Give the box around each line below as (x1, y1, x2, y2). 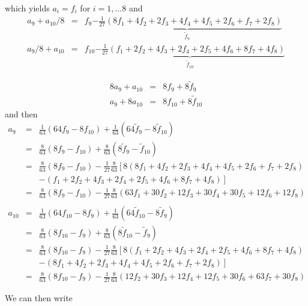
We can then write (5, 291, 73, 304)
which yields (5, 2, 50, 14)
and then (5, 107, 38, 120)
